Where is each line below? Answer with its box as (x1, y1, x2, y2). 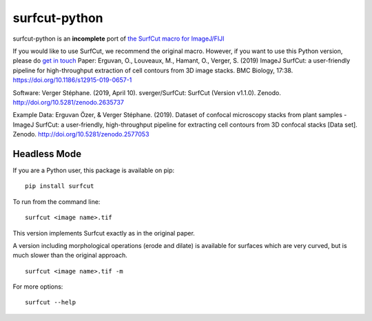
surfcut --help (25, 298, 76, 307)
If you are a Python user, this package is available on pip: (12, 166, 175, 174)
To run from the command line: (12, 197, 101, 206)
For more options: (12, 282, 63, 291)
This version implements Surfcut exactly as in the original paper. (12, 229, 196, 237)
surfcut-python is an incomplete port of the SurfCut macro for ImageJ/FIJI (12, 34, 225, 43)
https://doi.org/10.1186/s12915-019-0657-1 (12, 76, 132, 84)
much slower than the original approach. (12, 251, 127, 260)
